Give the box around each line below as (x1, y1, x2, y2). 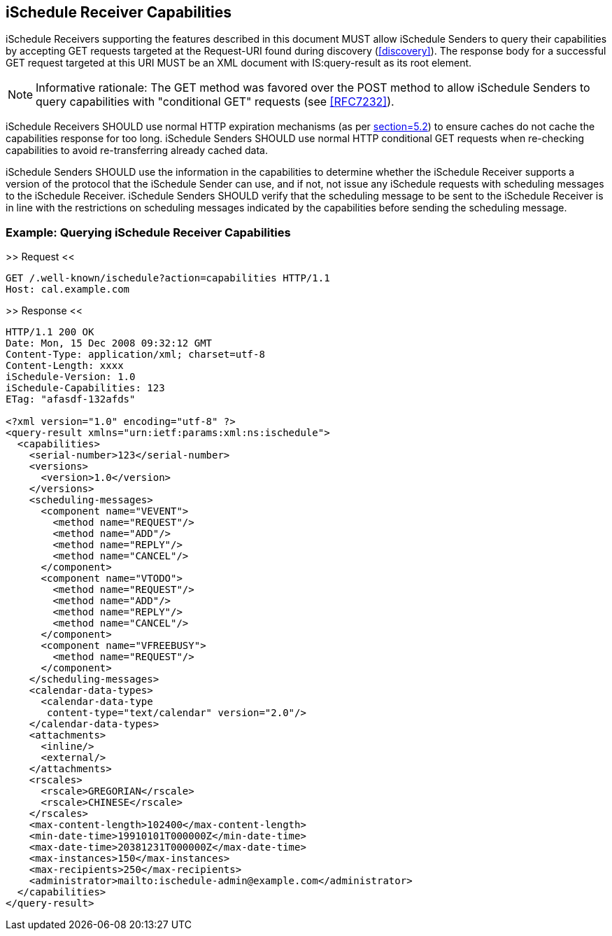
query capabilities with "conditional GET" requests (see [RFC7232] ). (36, 95, 394, 109)
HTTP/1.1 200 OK (6, 326, 94, 338)
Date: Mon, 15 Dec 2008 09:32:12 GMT (6, 337, 213, 349)
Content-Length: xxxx (6, 360, 124, 372)
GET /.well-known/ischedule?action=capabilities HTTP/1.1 (6, 272, 330, 284)
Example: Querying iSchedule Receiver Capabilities (6, 225, 291, 239)
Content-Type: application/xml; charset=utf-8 (6, 349, 265, 361)
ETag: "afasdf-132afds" (6, 393, 136, 405)
